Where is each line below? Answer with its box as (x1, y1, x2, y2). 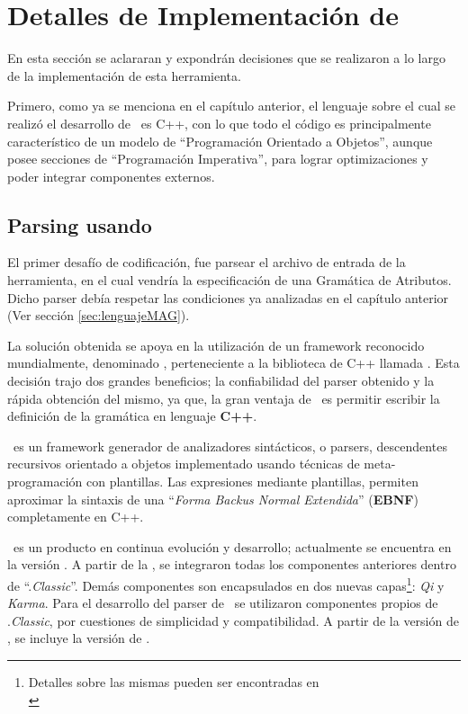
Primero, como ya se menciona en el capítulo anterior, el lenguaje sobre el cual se (7, 96, 455, 115)
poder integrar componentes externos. (7, 166, 215, 185)
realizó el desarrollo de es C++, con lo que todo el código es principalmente (7, 113, 431, 132)
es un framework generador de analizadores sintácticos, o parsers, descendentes (13, 436, 447, 455)
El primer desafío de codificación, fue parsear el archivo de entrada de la (7, 253, 406, 272)
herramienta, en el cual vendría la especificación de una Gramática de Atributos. (7, 271, 452, 290)
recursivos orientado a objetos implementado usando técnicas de (7, 454, 360, 473)
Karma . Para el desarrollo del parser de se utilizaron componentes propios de (7, 594, 438, 612)
